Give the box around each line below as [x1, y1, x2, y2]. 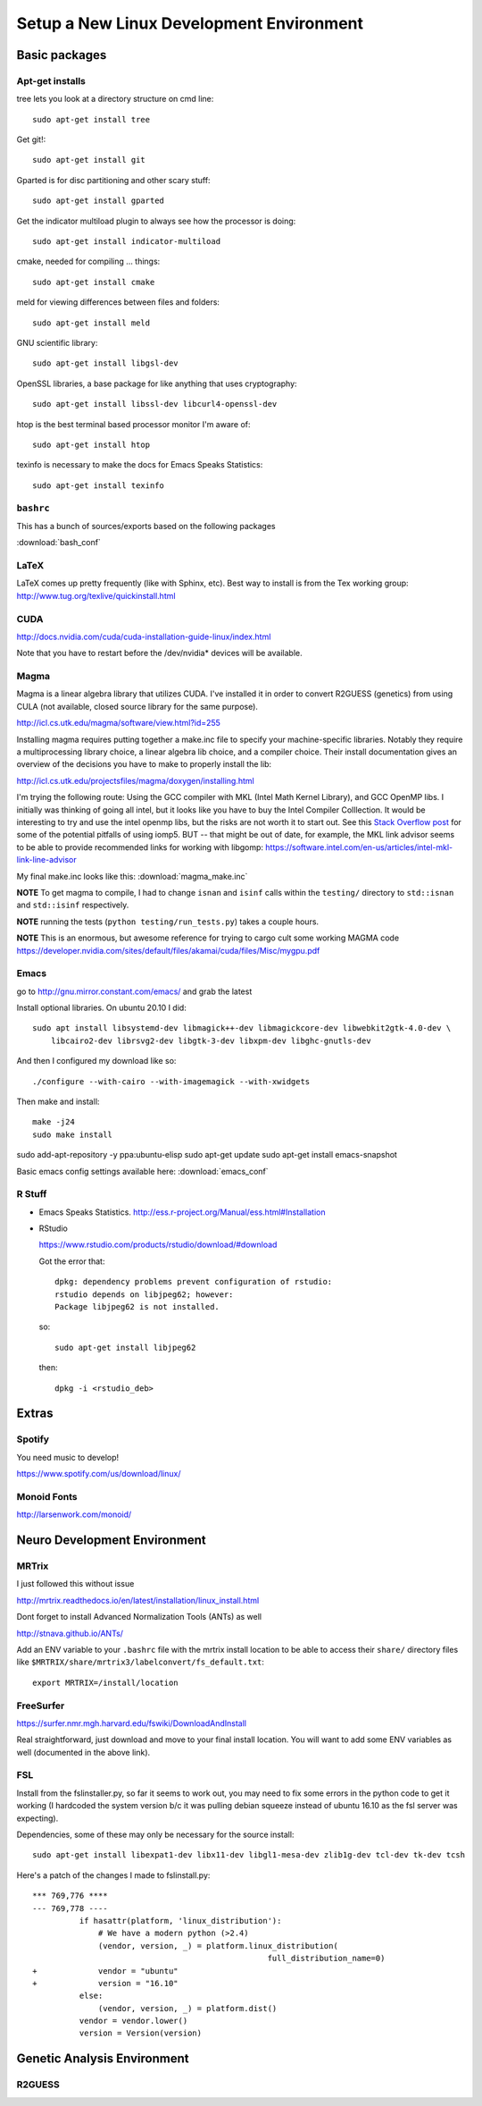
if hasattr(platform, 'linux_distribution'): [79, 1916, 282, 1925]
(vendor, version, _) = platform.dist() [98, 2003, 278, 2013]
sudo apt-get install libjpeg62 [54, 1342, 196, 1352]
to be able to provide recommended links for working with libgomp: [16, 841, 263, 853]
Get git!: [16, 134, 46, 145]
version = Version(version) [79, 2028, 203, 2038]
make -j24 [32, 1117, 75, 1127]
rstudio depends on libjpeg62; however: [54, 1289, 234, 1300]
